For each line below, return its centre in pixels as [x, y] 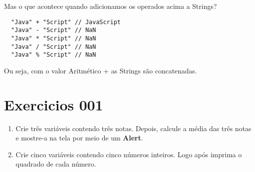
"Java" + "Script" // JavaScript [66, 22]
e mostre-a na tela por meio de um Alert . [79, 138]
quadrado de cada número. [56, 164]
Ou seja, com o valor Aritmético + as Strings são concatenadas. [101, 70]
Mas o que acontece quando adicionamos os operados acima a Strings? [110, 6]
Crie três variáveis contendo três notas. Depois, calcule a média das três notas [133, 128]
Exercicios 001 [54, 104]
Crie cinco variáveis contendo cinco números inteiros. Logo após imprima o [129, 154]
